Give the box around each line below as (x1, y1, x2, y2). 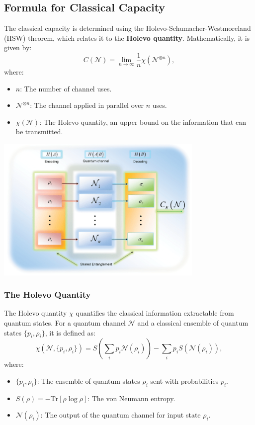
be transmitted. (15, 126, 63, 137)
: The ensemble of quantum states (37, 376, 140, 386)
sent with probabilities (150, 376, 219, 386)
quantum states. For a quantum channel (4, 318, 126, 328)
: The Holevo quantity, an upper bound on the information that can (39, 116, 247, 127)
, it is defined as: (45, 327, 95, 338)
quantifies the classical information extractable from (76, 308, 234, 318)
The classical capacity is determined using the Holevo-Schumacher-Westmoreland (4, 23, 251, 33)
